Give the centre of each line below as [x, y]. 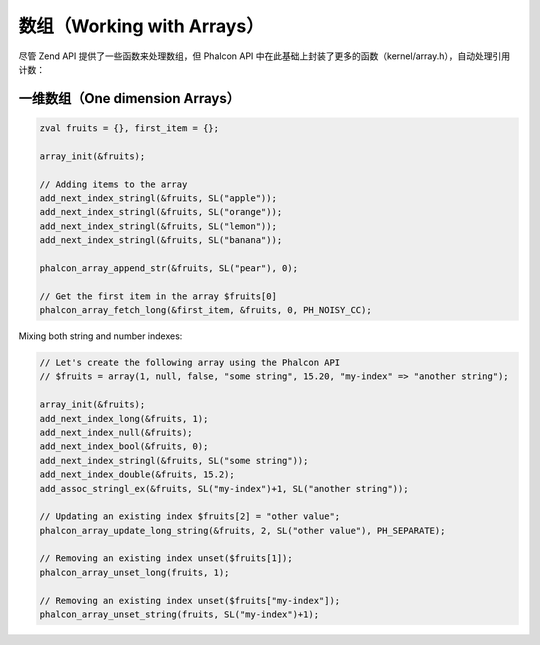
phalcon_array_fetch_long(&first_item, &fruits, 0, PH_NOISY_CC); [205, 310]
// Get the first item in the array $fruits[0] [158, 296]
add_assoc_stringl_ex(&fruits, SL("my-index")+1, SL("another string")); [224, 488]
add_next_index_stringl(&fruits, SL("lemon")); [158, 226]
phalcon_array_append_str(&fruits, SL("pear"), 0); [169, 268]
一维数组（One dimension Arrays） [129, 98]
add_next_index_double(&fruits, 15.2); [137, 474]
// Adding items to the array [113, 184]
